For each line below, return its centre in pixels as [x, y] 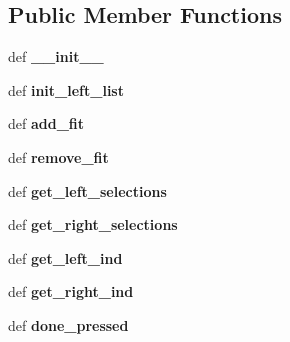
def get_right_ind [71, 291]
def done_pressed [68, 324]
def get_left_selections [87, 190]
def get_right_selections [93, 224]
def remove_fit [58, 156]
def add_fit [46, 123]
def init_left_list [66, 89]
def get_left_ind [65, 257]
